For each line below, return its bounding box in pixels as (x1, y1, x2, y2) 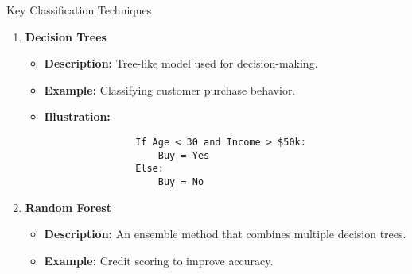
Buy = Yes (157, 149, 210, 161)
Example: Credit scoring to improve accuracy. (44, 252, 274, 268)
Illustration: (44, 108, 111, 125)
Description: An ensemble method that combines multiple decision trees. (44, 226, 406, 242)
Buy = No (157, 176, 204, 187)
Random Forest (25, 199, 111, 215)
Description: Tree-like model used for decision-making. (44, 55, 318, 71)
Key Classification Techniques (6, 2, 152, 17)
